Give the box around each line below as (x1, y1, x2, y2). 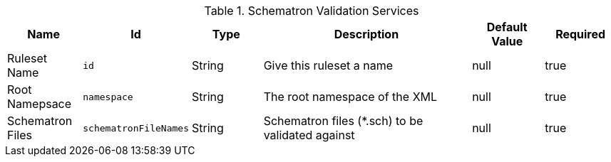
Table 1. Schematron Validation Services (204, 4, 419, 18)
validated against (263, 128, 355, 142)
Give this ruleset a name (263, 58, 393, 72)
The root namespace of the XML (263, 90, 438, 104)
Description (334, 27, 399, 41)
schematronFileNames (83, 122, 189, 134)
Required (555, 27, 606, 41)
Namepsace (7, 97, 72, 111)
